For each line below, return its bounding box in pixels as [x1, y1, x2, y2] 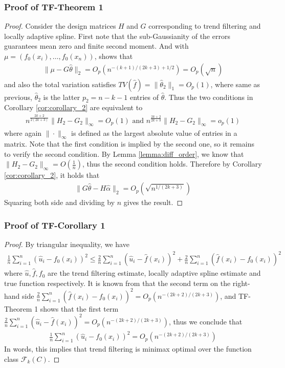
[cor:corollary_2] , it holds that [4, 170, 100, 180]
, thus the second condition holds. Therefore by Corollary [82, 158, 262, 169]
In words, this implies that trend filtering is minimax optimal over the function [4, 343, 252, 354]
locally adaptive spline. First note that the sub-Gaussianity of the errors [4, 30, 230, 41]
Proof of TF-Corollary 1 [4, 218, 105, 231]
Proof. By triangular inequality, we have [4, 238, 129, 249]
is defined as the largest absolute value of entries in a [71, 127, 237, 138]
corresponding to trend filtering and [148, 21, 261, 31]
